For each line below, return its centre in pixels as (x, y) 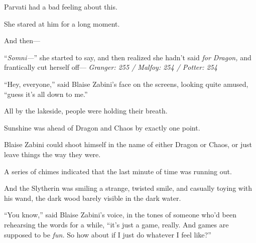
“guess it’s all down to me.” (46, 94)
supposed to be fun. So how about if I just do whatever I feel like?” (108, 234)
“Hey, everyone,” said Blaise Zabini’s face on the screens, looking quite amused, (126, 84)
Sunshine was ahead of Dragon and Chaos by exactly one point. (102, 127)
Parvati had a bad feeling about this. (61, 7)
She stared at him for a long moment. (62, 23)
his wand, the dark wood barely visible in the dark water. (93, 198)
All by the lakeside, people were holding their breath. (86, 111)
